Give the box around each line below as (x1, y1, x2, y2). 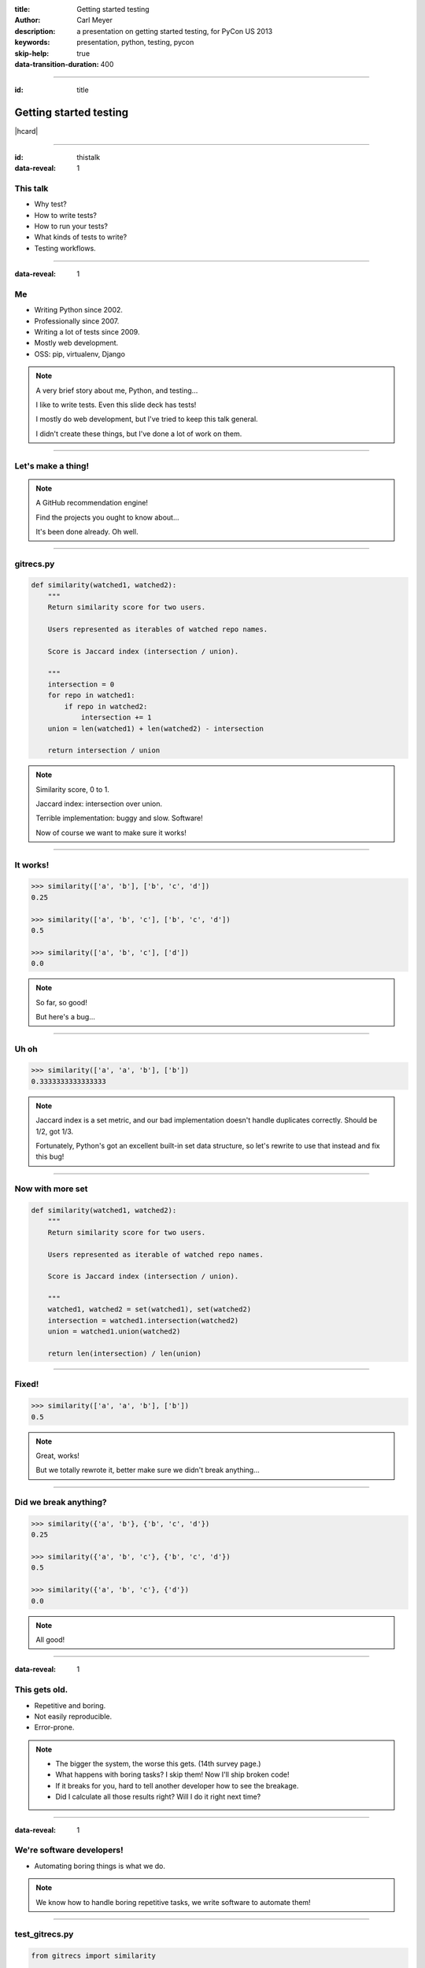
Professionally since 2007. (34, 316, 120, 326)
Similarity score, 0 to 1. (35, 784, 109, 794)
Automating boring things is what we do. (34, 1861, 165, 1870)
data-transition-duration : (14, 59, 99, 68)
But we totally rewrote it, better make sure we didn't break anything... (35, 1465, 260, 1475)
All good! (35, 1634, 65, 1644)
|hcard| (14, 127, 39, 136)
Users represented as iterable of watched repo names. (47, 1250, 264, 1259)
